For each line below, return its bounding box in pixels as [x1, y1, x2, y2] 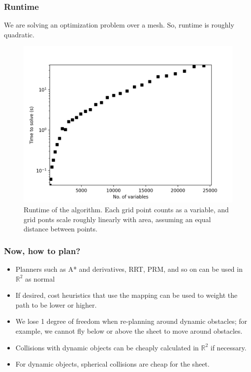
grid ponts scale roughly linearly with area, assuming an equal [24, 214, 211, 224]
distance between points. [24, 224, 97, 234]
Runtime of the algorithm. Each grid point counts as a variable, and [24, 204, 229, 214]
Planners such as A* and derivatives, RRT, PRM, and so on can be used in [15, 264, 243, 274]
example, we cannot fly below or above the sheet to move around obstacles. [15, 325, 243, 336]
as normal [25, 273, 55, 284]
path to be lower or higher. [15, 299, 97, 310]
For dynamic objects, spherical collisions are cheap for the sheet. [15, 359, 210, 369]
